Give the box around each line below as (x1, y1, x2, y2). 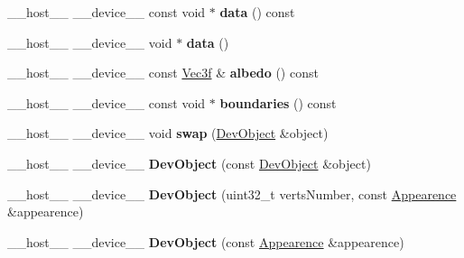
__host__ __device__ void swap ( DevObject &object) (7, 124, 329, 143)
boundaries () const (219, 93, 337, 112)
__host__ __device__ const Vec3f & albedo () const (7, 63, 319, 82)
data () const (219, 3, 295, 21)
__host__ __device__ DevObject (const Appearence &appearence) (7, 232, 404, 251)
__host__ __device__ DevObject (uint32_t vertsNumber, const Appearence (7, 184, 457, 203)
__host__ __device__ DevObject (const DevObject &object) (7, 153, 371, 172)
